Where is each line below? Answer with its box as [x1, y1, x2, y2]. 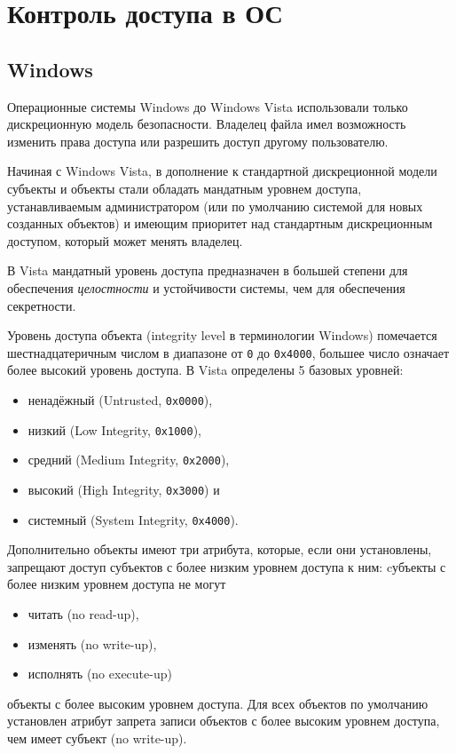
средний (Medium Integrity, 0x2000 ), [28, 450, 230, 469]
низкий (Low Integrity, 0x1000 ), [28, 420, 201, 439]
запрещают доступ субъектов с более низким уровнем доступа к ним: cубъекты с [7, 557, 446, 575]
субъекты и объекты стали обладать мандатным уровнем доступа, [7, 179, 362, 197]
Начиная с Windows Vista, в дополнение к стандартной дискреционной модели [7, 162, 437, 180]
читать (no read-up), [28, 605, 139, 623]
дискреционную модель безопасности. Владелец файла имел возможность [7, 115, 406, 133]
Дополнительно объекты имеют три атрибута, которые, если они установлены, [7, 540, 432, 559]
